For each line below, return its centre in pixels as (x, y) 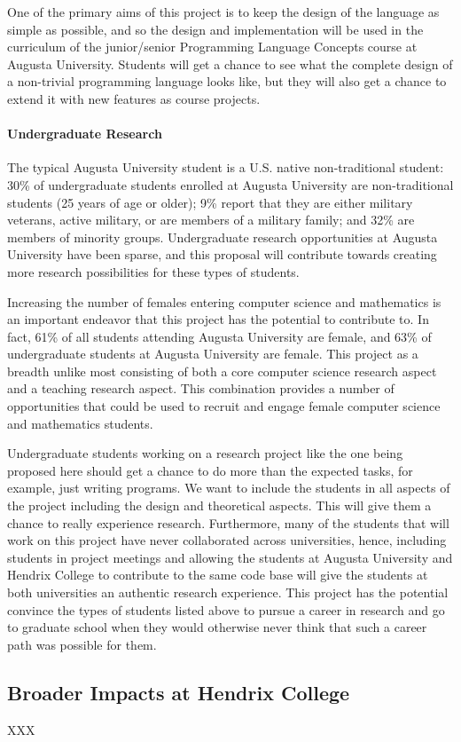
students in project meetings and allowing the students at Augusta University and (230, 557)
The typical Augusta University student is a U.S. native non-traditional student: (226, 167)
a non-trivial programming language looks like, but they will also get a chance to (227, 81)
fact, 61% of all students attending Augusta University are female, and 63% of (219, 336)
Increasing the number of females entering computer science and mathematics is (224, 301)
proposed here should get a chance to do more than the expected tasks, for (210, 470)
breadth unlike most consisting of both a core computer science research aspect (222, 371)
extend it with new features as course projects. (134, 98)
